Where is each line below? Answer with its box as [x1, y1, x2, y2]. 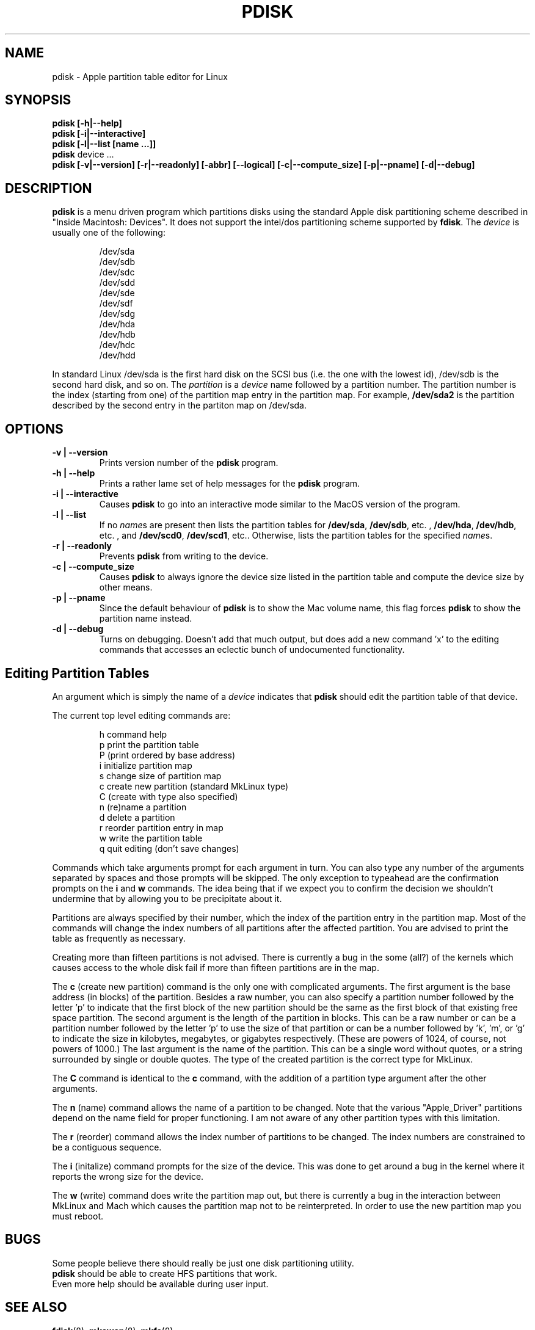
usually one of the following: [52, 227, 166, 238]
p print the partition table [99, 739, 199, 750]
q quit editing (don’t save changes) [99, 843, 239, 854]
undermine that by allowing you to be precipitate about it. [52, 893, 282, 904]
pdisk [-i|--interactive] [52, 128, 146, 139]
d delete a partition [99, 812, 175, 823]
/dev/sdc [99, 267, 135, 278]
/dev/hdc [99, 340, 136, 351]
